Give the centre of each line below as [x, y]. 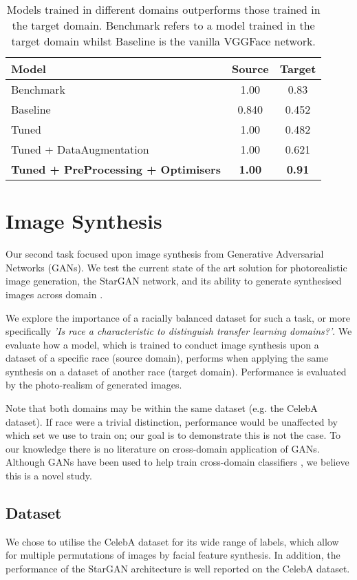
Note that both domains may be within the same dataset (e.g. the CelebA [162, 408]
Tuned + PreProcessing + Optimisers [116, 169]
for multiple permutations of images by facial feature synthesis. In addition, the [173, 555]
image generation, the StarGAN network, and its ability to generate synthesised [174, 281]
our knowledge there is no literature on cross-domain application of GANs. [163, 448]
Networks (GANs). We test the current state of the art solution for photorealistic [176, 267]
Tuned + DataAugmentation [80, 149]
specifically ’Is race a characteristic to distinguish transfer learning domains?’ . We [179, 331]
